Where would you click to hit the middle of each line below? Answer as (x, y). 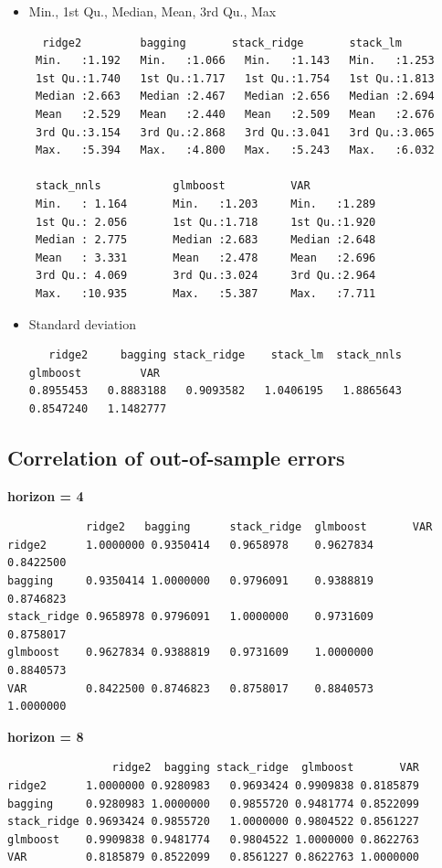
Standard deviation (82, 323)
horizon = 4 (46, 495)
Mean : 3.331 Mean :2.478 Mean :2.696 (205, 257)
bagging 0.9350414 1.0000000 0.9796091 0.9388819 (190, 581)
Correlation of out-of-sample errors (176, 457)
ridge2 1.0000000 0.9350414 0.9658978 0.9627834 (190, 545)
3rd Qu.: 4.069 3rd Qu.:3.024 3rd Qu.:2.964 (205, 276)
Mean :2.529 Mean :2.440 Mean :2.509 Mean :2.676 (235, 114)
